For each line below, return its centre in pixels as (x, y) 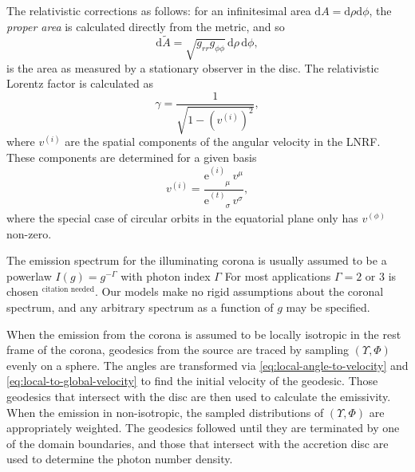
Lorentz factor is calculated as (80, 83)
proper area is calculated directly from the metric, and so (146, 26)
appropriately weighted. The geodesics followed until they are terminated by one (203, 428)
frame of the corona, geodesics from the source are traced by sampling (178, 350)
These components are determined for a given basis (132, 157)
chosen (23, 291)
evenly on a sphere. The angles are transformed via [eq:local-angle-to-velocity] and (207, 365)
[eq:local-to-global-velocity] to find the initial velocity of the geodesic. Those (192, 381)
